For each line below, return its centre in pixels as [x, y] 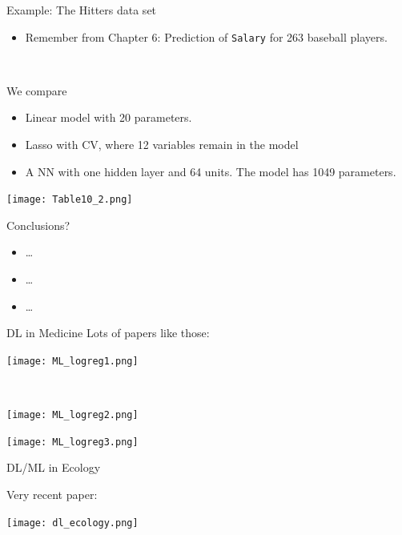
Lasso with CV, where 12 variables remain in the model [162, 145]
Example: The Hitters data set [82, 10]
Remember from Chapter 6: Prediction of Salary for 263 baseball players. [206, 36]
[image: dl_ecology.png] [72, 523]
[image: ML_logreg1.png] [72, 361]
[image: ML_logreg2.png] [72, 415]
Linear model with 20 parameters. [109, 117]
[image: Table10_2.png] [70, 200]
